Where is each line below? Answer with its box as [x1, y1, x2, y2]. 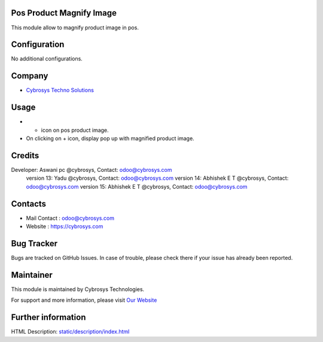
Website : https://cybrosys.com [26, 223, 103, 230]
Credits [11, 150, 39, 161]
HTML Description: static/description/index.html [11, 328, 130, 335]
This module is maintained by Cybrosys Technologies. [11, 285, 145, 293]
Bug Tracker [11, 238, 58, 249]
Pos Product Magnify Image [11, 8, 117, 18]
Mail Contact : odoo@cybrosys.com [26, 214, 115, 222]
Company [11, 71, 48, 81]
